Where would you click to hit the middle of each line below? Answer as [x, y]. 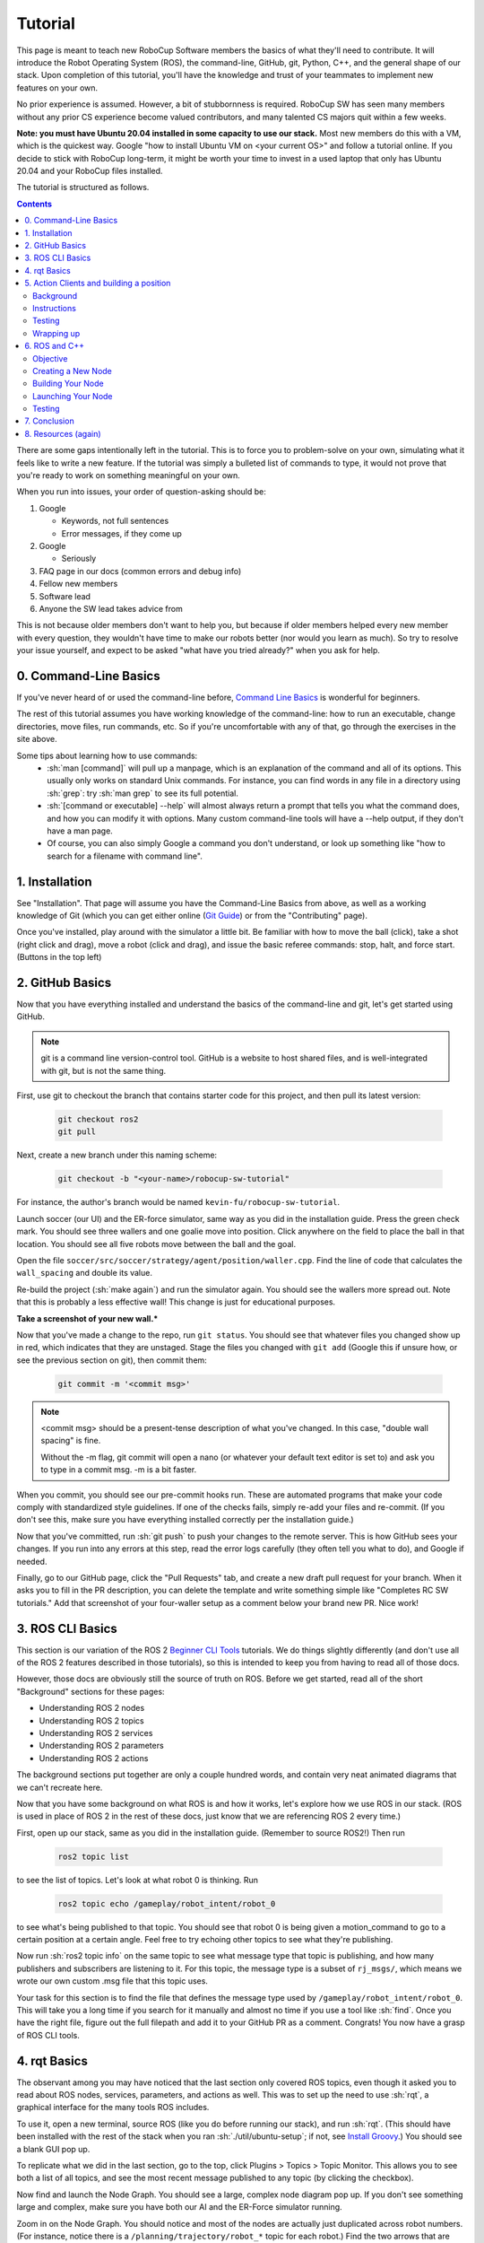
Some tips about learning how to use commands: [107, 755]
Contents [35, 204]
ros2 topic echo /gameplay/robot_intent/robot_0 [167, 1903]
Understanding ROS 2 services [96, 1732]
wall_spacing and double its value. [84, 1273]
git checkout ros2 [98, 1120]
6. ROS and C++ [55, 346]
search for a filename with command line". [125, 856]
